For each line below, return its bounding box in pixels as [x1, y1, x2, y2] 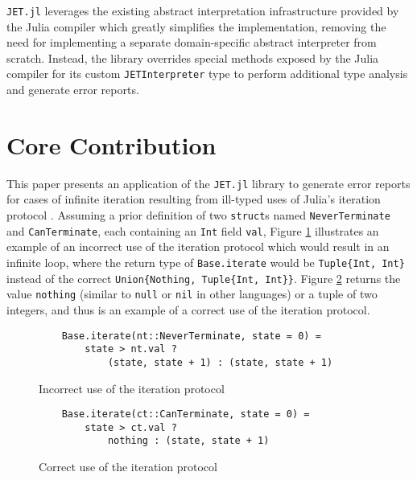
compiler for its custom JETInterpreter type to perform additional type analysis [6, 65, 408, 82]
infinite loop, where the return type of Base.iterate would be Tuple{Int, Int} [6, 253, 405, 270]
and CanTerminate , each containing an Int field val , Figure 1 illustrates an [6, 222, 379, 239]
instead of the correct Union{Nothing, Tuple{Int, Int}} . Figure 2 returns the [6, 269, 401, 286]
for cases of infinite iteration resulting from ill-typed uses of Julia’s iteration [6, 191, 381, 207]
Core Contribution [6, 128, 217, 161]
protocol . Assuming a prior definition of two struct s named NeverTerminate [6, 207, 390, 224]
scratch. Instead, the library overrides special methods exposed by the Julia [6, 49, 379, 66]
